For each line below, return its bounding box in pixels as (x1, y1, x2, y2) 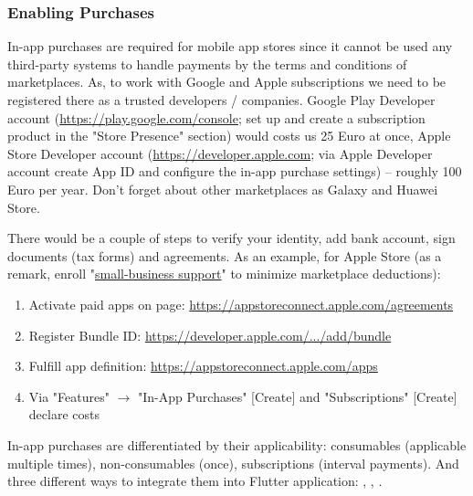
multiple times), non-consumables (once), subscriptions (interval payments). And (7, 453, 459, 472)
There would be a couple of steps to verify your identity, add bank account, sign (7, 228, 456, 248)
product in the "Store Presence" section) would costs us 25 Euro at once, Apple (7, 126, 451, 145)
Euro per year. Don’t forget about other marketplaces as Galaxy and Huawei (7, 179, 438, 198)
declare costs (28, 405, 100, 424)
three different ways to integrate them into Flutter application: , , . (7, 471, 383, 491)
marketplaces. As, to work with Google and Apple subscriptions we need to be (7, 72, 447, 91)
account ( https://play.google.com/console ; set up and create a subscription (7, 108, 426, 127)
